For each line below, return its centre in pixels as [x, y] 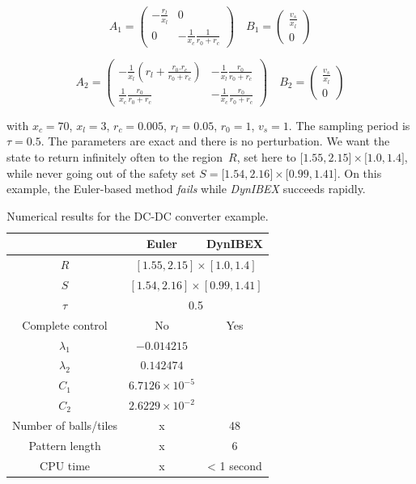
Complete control [65, 324]
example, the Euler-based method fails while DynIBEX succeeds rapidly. [186, 189]
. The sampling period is [349, 125]
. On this [359, 173]
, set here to [266, 156]
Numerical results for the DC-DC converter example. [138, 215]
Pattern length [65, 445]
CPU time [65, 465]
